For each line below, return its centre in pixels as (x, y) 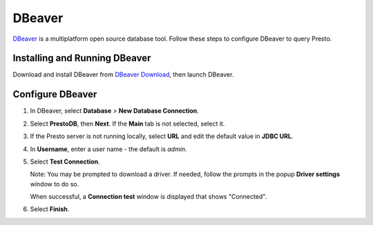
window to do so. (55, 184)
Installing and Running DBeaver (82, 58)
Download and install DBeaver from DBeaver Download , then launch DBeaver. (123, 75)
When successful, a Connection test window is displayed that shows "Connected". (149, 197)
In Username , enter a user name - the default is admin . (108, 149)
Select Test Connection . (65, 162)
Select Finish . (50, 209)
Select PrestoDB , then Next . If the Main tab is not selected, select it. (127, 124)
